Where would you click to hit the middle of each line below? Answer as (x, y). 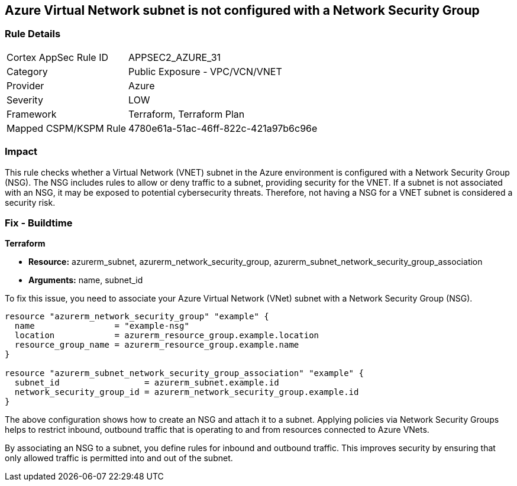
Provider (25, 85)
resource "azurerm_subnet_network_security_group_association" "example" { (184, 373)
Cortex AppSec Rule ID (58, 57)
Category (27, 71)
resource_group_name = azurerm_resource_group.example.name (157, 345)
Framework (32, 114)
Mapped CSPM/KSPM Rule (67, 128)
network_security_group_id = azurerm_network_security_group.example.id (187, 392)
